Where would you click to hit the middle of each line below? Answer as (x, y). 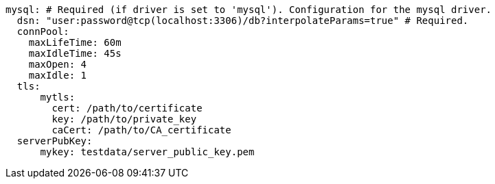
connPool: (43, 31)
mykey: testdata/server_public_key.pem (147, 152)
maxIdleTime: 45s (75, 53)
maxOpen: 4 (58, 64)
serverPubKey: (55, 141)
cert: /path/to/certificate (127, 108)
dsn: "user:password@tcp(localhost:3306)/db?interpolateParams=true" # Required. (243, 21)
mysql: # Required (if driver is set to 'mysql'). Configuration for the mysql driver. (249, 10)
